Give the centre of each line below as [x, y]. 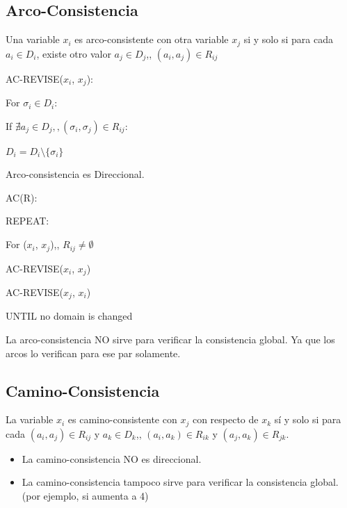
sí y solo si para [308, 419]
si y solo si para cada [288, 39]
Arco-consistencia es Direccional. [75, 174]
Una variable [33, 39]
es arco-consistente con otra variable [152, 39]
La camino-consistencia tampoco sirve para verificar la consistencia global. [180, 482]
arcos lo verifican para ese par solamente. [93, 353]
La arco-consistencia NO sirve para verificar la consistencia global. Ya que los [170, 339]
